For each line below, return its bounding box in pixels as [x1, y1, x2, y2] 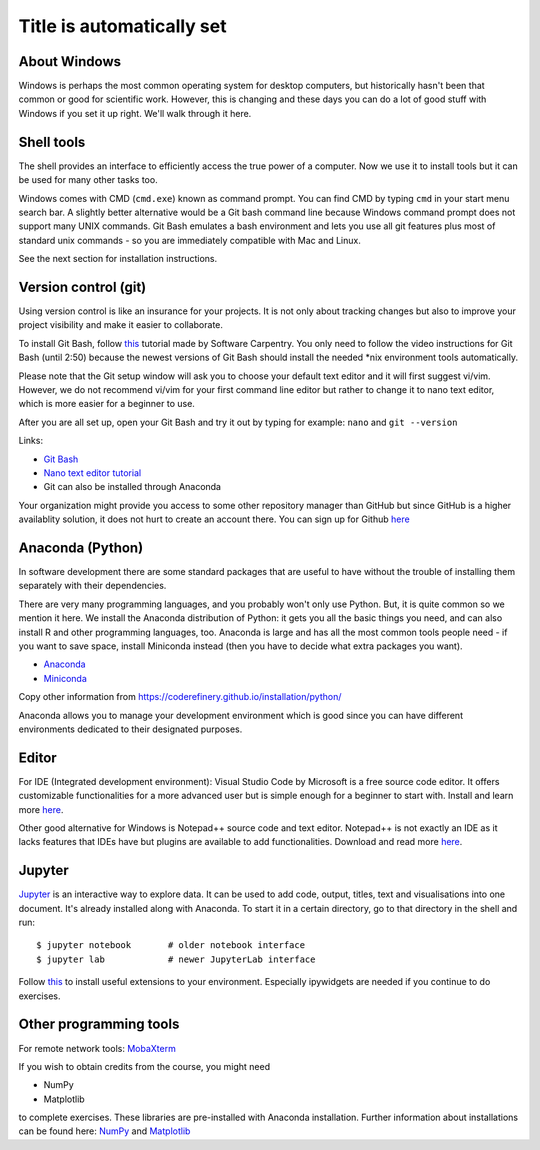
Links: [18, 435, 44, 447]
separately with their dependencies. [18, 580, 167, 592]
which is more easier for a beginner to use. [18, 398, 195, 410]
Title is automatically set [18, 15, 227, 37]
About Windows [18, 53, 122, 70]
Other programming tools [18, 1016, 180, 1033]
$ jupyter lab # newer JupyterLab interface [36, 953, 316, 965]
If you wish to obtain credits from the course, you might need [18, 1060, 270, 1072]
